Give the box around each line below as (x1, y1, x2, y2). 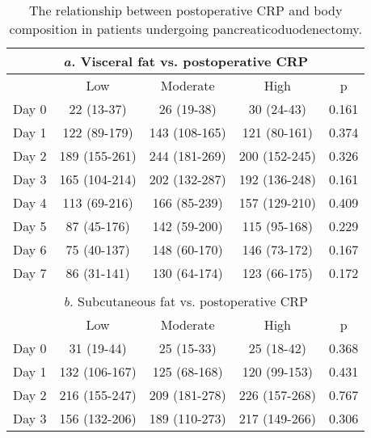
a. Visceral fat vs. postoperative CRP (63, 52, 309, 70)
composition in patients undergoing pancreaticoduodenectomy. (9, 19, 362, 38)
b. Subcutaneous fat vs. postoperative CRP (63, 292, 308, 310)
